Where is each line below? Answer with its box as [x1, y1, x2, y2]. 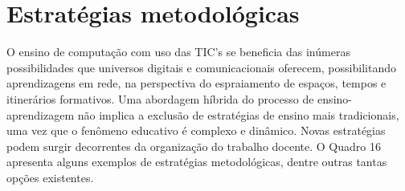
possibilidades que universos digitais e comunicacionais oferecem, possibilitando [6, 59, 396, 75]
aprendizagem [6, 106, 75, 123]
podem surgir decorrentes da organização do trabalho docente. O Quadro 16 [6, 137, 381, 154]
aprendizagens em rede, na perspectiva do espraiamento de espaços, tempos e [6, 75, 387, 91]
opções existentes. [6, 169, 94, 185]
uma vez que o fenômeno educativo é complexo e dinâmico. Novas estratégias [6, 122, 386, 139]
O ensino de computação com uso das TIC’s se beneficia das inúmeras [6, 43, 350, 60]
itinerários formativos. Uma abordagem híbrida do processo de [6, 90, 314, 107]
